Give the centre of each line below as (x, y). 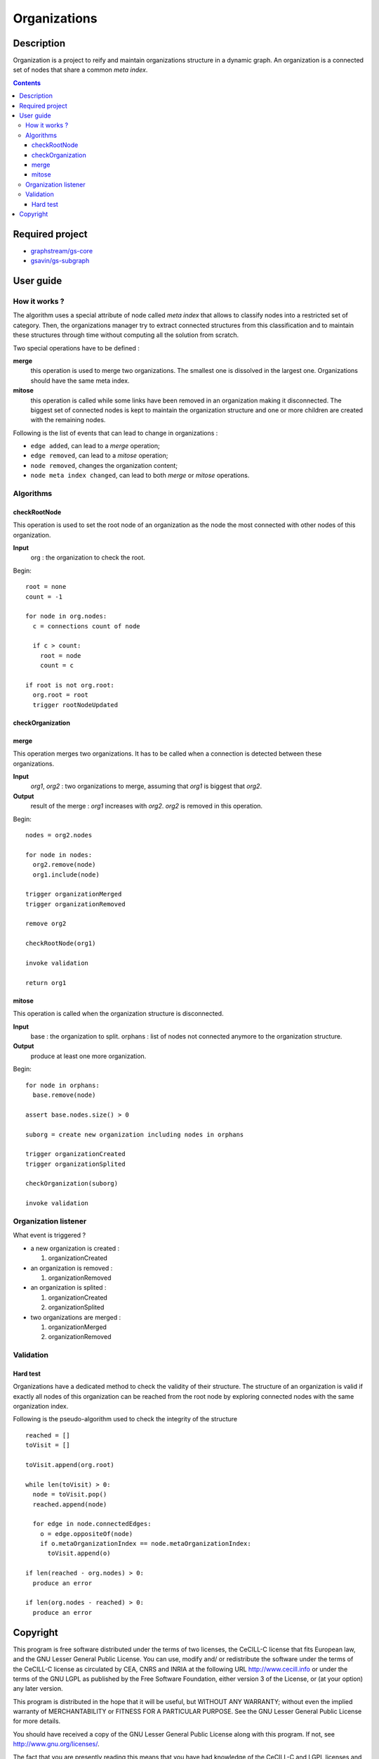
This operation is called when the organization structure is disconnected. (118, 1014)
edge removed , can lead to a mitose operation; (99, 456)
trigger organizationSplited (75, 1164)
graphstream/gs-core (62, 250)
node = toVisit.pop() (70, 1494)
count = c (56, 666)
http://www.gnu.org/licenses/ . (56, 1744)
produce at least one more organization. (88, 1056)
